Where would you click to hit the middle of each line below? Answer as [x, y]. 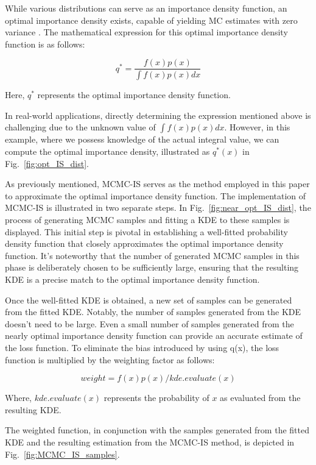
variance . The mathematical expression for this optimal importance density [146, 32]
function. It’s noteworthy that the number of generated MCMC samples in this [152, 255]
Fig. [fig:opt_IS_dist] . [47, 163]
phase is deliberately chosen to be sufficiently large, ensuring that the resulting [152, 267]
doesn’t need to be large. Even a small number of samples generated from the [149, 323]
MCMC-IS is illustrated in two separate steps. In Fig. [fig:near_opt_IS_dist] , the [158, 208]
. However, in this [257, 127]
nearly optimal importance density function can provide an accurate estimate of [154, 335]
